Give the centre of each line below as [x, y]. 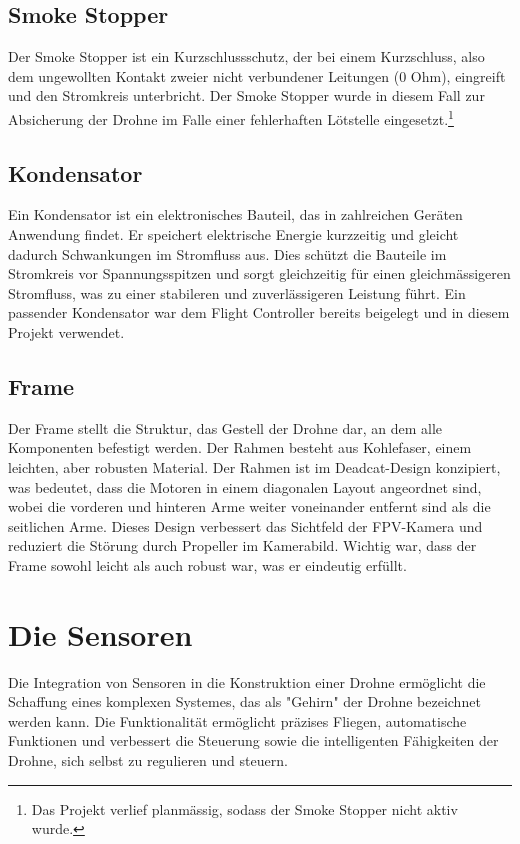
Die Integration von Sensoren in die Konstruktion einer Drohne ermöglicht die [247, 681]
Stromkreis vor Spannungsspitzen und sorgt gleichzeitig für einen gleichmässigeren [259, 273]
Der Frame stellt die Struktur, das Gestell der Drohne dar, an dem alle [225, 427]
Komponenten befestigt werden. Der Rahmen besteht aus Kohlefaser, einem [240, 447]
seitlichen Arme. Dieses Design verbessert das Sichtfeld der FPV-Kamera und [245, 525]
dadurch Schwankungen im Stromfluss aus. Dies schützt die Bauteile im [227, 253]
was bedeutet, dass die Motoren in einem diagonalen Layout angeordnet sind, [245, 486]
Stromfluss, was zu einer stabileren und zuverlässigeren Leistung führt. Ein [237, 292]
